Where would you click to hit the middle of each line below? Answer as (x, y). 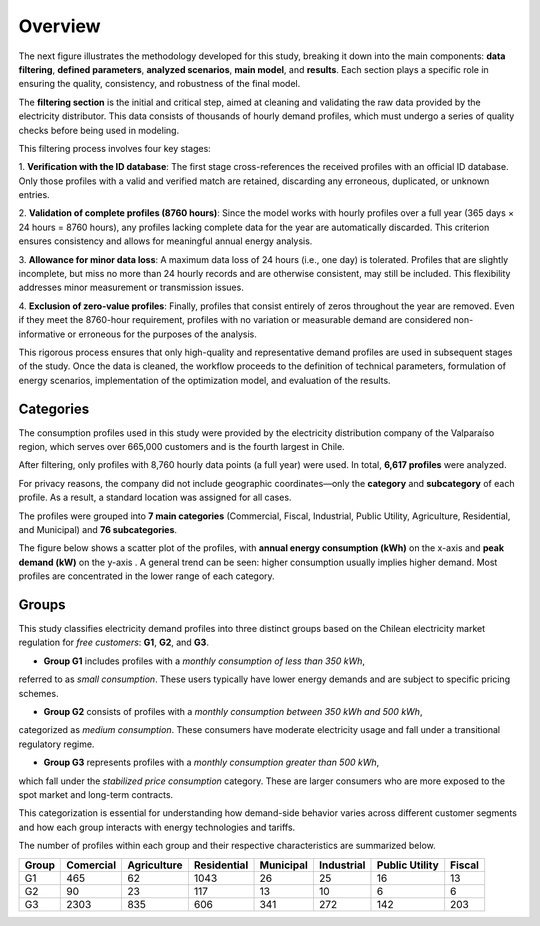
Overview (59, 26)
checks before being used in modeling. (99, 130)
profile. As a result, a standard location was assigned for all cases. (155, 497)
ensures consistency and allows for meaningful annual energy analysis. (165, 241)
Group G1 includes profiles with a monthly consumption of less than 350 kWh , (204, 661)
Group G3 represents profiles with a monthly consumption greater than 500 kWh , (211, 762)
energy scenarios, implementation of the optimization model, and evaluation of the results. (204, 380)
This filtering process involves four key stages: (115, 148)
